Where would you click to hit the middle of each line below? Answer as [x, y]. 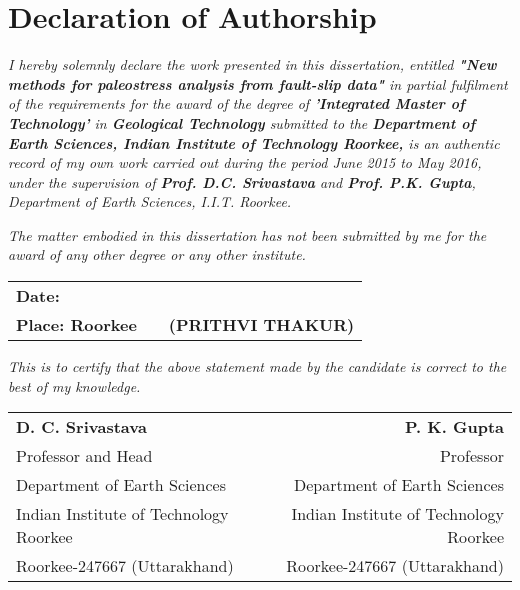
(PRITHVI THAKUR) [261, 325]
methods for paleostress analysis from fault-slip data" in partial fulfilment [258, 83]
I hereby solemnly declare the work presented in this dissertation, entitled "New [252, 64]
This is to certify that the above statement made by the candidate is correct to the [257, 366]
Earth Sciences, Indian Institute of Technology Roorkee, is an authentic [254, 142]
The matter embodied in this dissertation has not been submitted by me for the [247, 234]
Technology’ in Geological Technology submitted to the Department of [242, 122]
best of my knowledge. [74, 385]
